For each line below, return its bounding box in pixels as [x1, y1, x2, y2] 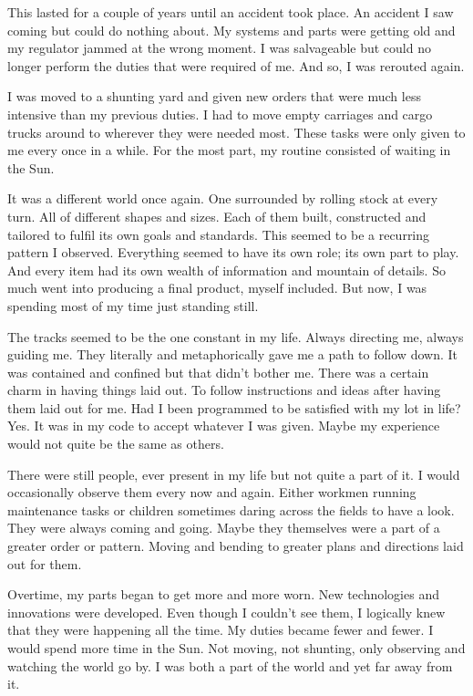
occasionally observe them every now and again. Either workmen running [7, 483, 416, 502]
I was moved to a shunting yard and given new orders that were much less [7, 87, 421, 106]
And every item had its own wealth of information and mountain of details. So [7, 260, 446, 279]
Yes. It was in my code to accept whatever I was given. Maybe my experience [7, 416, 440, 435]
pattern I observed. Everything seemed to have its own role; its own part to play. [7, 243, 459, 262]
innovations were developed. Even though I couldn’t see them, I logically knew [7, 602, 446, 621]
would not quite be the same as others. [7, 434, 224, 453]
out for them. [7, 554, 82, 573]
